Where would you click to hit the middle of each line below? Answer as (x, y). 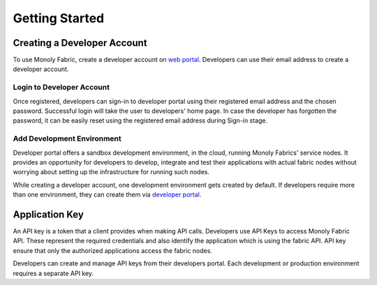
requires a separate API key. (53, 273)
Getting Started (59, 18)
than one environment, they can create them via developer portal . (107, 194)
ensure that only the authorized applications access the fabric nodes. (113, 250)
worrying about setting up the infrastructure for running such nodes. (111, 172)
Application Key (48, 214)
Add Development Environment (67, 139)
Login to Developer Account (61, 87)
